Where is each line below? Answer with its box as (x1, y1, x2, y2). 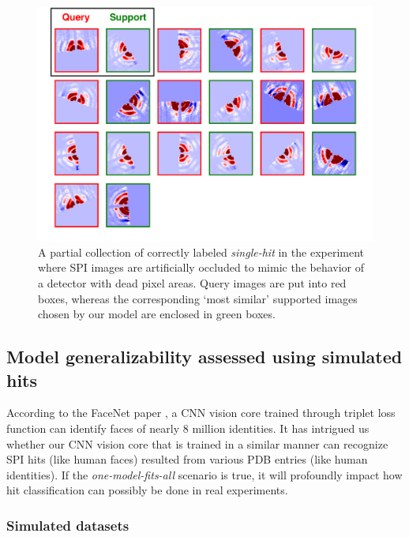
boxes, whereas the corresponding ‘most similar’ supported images (38, 290, 358, 306)
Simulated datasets (6, 515, 129, 535)
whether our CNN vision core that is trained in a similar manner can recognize (6, 435, 388, 452)
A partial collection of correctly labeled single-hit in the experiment (38, 243, 365, 260)
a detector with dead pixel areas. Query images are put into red (38, 275, 347, 291)
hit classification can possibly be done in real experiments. (6, 482, 288, 498)
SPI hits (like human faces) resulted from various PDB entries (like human (6, 451, 368, 468)
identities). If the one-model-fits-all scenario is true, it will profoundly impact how (6, 466, 403, 483)
